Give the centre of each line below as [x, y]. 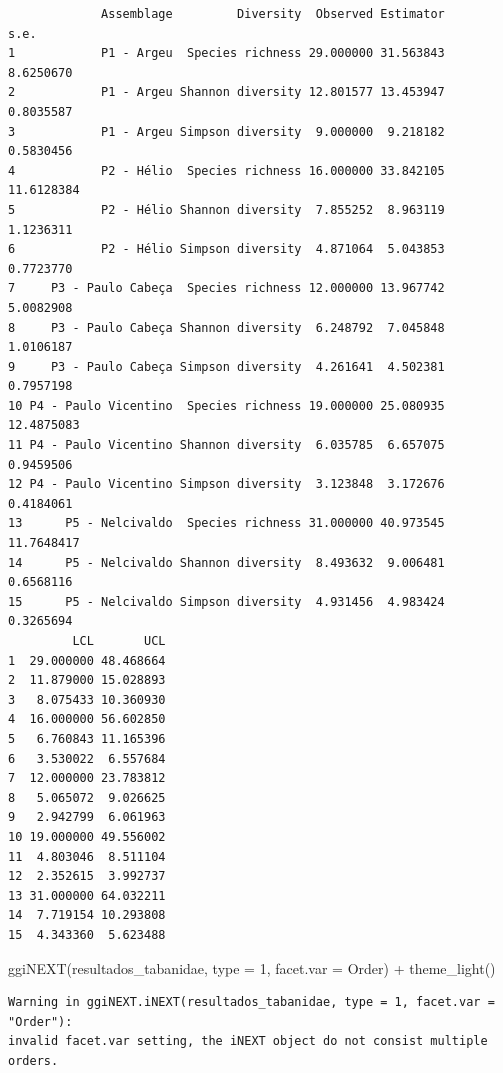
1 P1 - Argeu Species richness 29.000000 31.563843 [226, 53]
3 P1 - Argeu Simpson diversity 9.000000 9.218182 [226, 131]
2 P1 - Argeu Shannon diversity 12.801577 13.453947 [226, 92]
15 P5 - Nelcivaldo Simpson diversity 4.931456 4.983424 [226, 601]
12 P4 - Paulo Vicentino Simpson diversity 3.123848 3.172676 [226, 484]
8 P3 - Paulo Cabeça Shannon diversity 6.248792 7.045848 [226, 327]
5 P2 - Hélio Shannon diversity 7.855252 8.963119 [226, 209]
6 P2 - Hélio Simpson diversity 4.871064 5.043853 [226, 249]
